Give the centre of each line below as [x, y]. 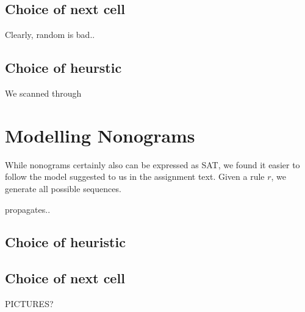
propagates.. [28, 209]
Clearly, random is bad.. [50, 35]
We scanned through [43, 93]
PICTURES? [29, 304]
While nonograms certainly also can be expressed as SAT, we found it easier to [152, 164]
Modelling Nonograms [100, 135]
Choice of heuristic [65, 242]
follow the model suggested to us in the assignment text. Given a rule [135, 176]
